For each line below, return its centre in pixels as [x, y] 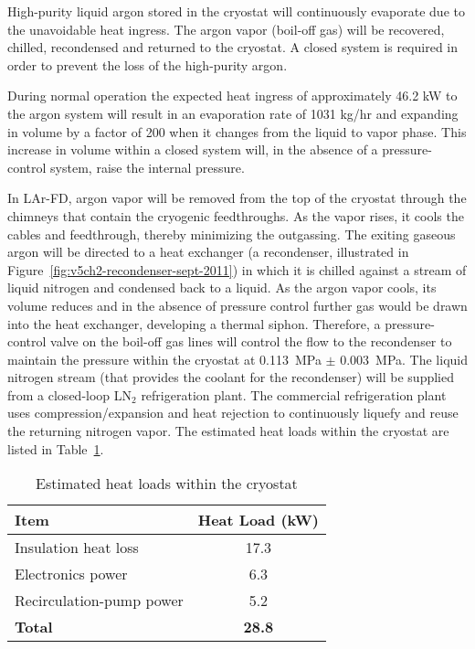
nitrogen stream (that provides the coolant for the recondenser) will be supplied [231, 377]
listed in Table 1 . [56, 448]
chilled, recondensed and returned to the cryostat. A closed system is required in [233, 47]
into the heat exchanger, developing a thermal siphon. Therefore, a [194, 323]
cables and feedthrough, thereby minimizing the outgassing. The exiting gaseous [232, 234]
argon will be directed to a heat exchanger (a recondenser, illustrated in [208, 252]
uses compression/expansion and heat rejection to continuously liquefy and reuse [233, 413]
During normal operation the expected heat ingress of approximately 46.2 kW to [232, 96]
